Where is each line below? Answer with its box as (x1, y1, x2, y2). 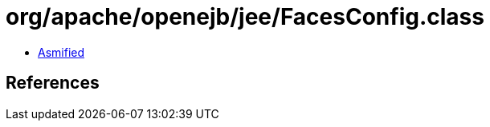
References (6, 73, 100, 93)
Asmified (38, 45, 85, 59)
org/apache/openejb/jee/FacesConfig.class (6, 3, 484, 30)
